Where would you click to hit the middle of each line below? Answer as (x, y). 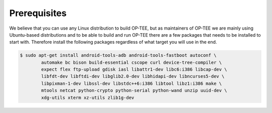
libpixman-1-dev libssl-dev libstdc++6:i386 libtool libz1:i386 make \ (131, 83)
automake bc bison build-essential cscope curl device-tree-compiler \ (131, 62)
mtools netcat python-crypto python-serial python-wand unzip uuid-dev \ (134, 91)
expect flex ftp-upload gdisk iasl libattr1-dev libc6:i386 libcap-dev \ (134, 70)
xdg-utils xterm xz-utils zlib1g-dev (88, 97)
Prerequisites (38, 13)
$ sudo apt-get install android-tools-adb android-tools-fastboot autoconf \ (118, 55)
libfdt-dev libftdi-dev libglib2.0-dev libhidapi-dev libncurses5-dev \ (133, 76)
